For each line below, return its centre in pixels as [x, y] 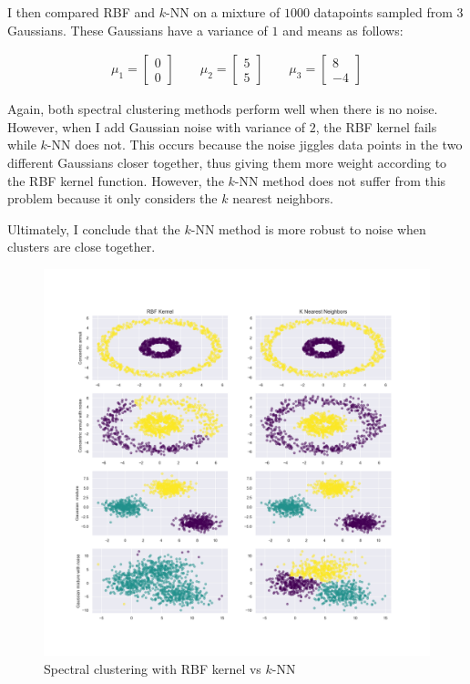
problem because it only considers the [112, 198]
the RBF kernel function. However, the [116, 180]
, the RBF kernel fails [376, 126]
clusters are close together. [82, 247]
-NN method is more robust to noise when [308, 228]
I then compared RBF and [82, 12]
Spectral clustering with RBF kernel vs [153, 668]
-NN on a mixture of [223, 12]
